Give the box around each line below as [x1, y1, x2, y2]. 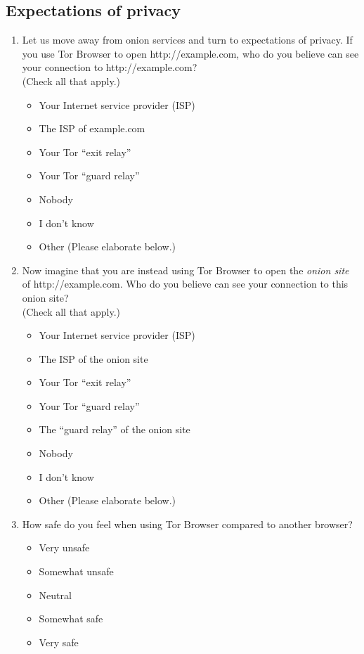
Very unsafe [39, 540, 90, 555]
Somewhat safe [39, 611, 103, 626]
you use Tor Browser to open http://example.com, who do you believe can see [22, 46, 359, 60]
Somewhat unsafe [39, 564, 114, 579]
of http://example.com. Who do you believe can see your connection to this [22, 276, 349, 291]
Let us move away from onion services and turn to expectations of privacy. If [22, 32, 353, 47]
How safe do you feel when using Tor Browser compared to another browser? [22, 516, 353, 531]
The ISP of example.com [39, 121, 145, 136]
